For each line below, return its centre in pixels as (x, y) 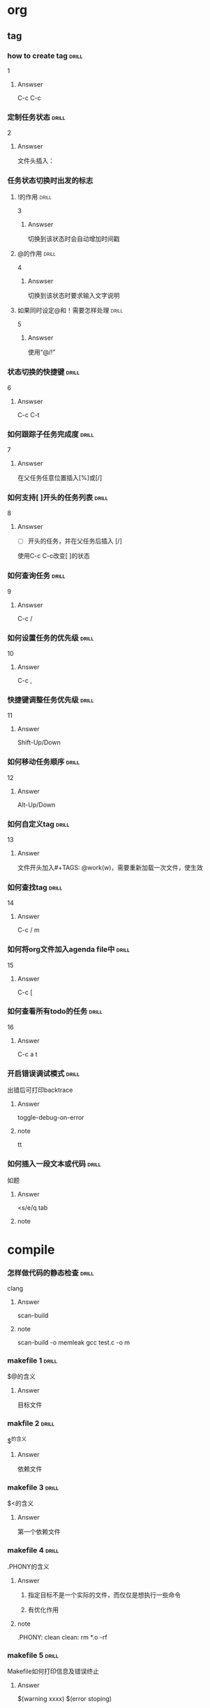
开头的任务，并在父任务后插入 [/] (75, 541)
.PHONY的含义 (29, 1566)
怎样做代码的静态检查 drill (51, 1273)
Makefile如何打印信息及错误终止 (53, 1671)
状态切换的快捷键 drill (44, 372)
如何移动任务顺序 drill (44, 762)
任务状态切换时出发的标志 (50, 181)
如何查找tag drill (35, 887)
